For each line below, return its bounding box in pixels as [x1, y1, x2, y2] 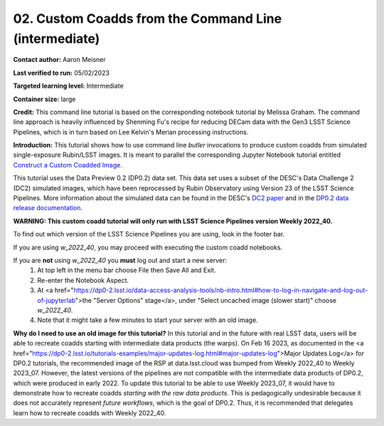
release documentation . [13, 204, 83, 212]
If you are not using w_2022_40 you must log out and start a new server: [13, 256, 228, 264]
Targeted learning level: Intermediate [13, 82, 124, 90]
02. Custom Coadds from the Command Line [13, 11, 282, 26]
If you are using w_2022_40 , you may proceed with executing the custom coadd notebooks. [13, 243, 283, 251]
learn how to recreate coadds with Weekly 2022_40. [13, 408, 166, 417]
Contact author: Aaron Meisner [13, 56, 106, 64]
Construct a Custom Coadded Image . [13, 160, 122, 169]
